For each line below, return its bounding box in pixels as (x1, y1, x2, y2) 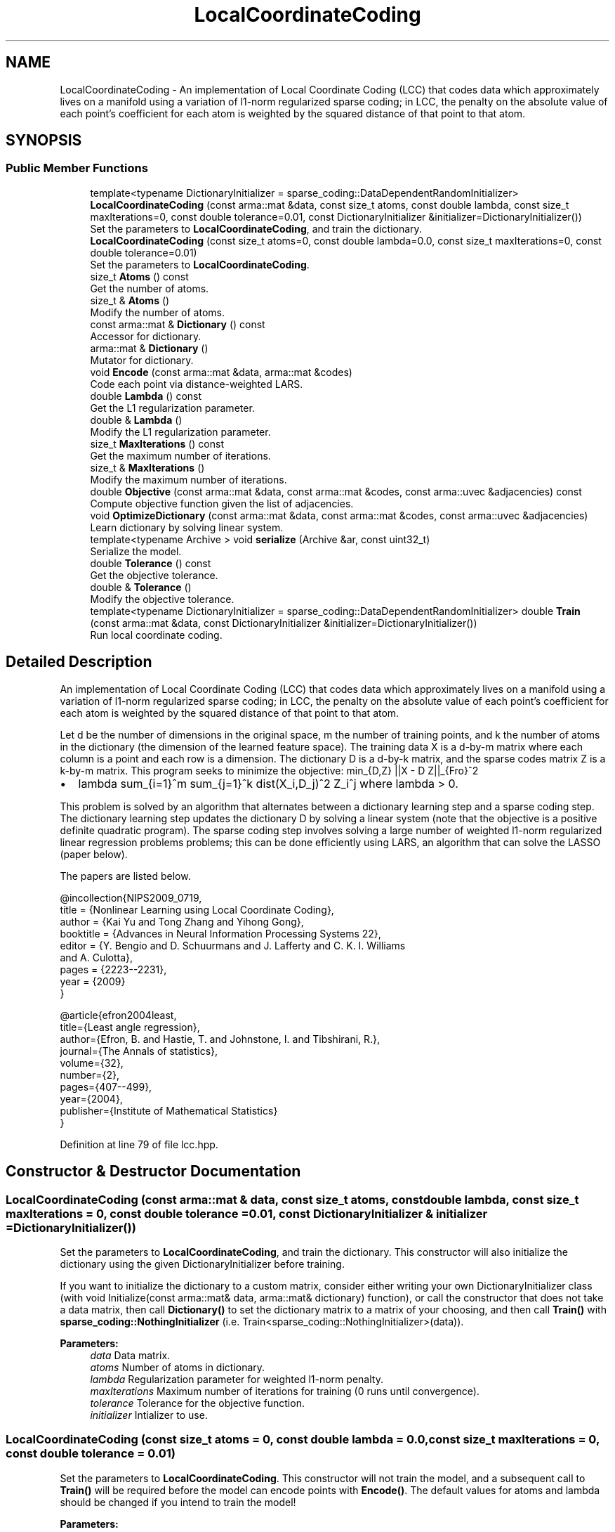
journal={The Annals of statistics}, (60, 1044, 218, 1057)
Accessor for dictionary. (90, 330, 201, 342)
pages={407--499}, (60, 1080, 152, 1093)
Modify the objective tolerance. (90, 592, 234, 605)
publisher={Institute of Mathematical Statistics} (60, 1104, 278, 1117)
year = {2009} (60, 975, 126, 987)
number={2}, (60, 1068, 119, 1081)
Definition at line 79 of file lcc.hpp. (60, 1138, 218, 1150)
